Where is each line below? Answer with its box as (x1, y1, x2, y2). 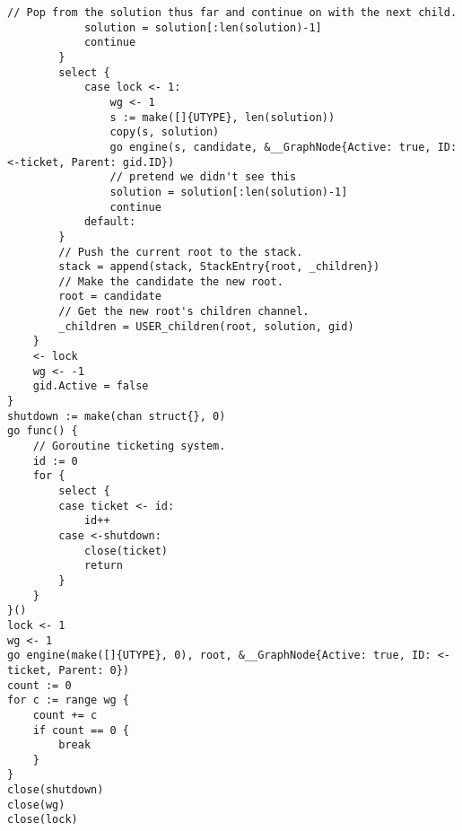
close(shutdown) (7, 783, 104, 797)
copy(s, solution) (109, 126, 220, 139)
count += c (32, 708, 98, 722)
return (83, 559, 123, 573)
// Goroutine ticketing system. (32, 440, 226, 453)
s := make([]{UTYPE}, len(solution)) (109, 110, 336, 124)
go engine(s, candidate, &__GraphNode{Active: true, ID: (109, 140, 458, 153)
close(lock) (7, 813, 78, 827)
